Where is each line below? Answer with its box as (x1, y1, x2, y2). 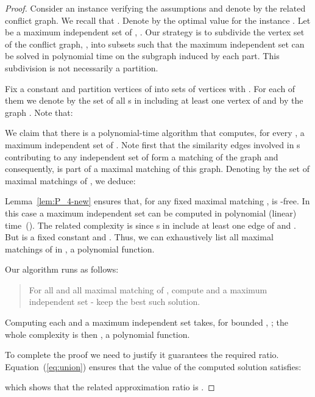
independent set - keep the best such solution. (29, 295, 200, 308)
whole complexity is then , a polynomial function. (5, 327, 190, 340)
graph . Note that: (5, 106, 73, 118)
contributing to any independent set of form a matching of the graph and (5, 150, 278, 163)
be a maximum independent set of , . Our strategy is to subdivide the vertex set (5, 26, 305, 38)
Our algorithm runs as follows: (5, 263, 119, 276)
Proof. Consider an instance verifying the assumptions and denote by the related (5, 2, 306, 14)
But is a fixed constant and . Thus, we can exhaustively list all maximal (5, 231, 274, 243)
